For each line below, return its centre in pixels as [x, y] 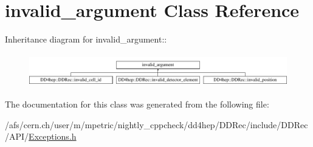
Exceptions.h [53, 136]
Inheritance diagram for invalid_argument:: [86, 39]
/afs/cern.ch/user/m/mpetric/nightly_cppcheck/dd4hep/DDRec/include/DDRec [156, 124]
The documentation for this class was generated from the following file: [137, 104]
